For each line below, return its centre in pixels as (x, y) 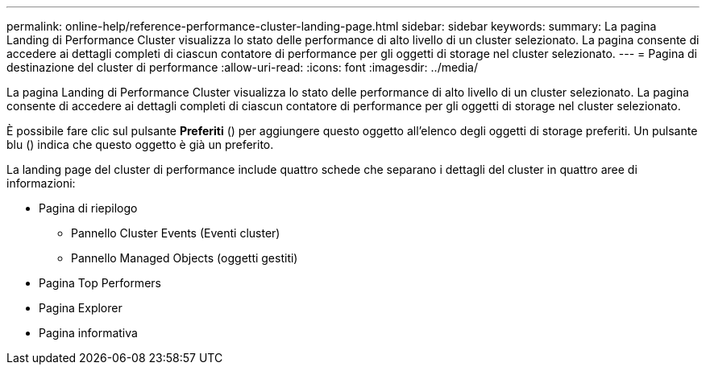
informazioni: (41, 183)
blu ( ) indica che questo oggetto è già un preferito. (140, 144)
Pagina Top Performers (100, 283)
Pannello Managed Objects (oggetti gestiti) (185, 258)
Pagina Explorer (81, 308)
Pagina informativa (88, 333)
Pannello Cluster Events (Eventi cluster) (176, 233)
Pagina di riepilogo (88, 208)
